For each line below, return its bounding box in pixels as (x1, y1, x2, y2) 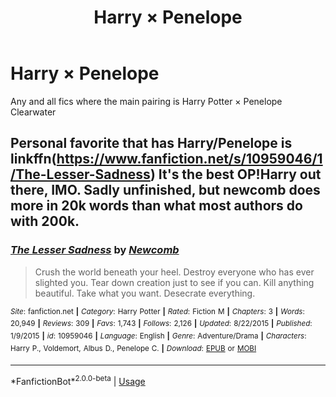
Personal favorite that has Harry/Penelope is (10, 135, 293, 152)
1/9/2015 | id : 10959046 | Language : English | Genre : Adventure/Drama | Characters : (10, 331, 307, 341)
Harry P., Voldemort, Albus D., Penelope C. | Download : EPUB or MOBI (10, 343, 257, 353)
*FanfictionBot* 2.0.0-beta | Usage (10, 374, 146, 387)
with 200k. (10, 213, 80, 230)
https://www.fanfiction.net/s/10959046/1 (56, 151, 323, 168)
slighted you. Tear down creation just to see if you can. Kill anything (34, 276, 315, 288)
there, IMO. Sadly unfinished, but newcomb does (10, 182, 321, 199)
